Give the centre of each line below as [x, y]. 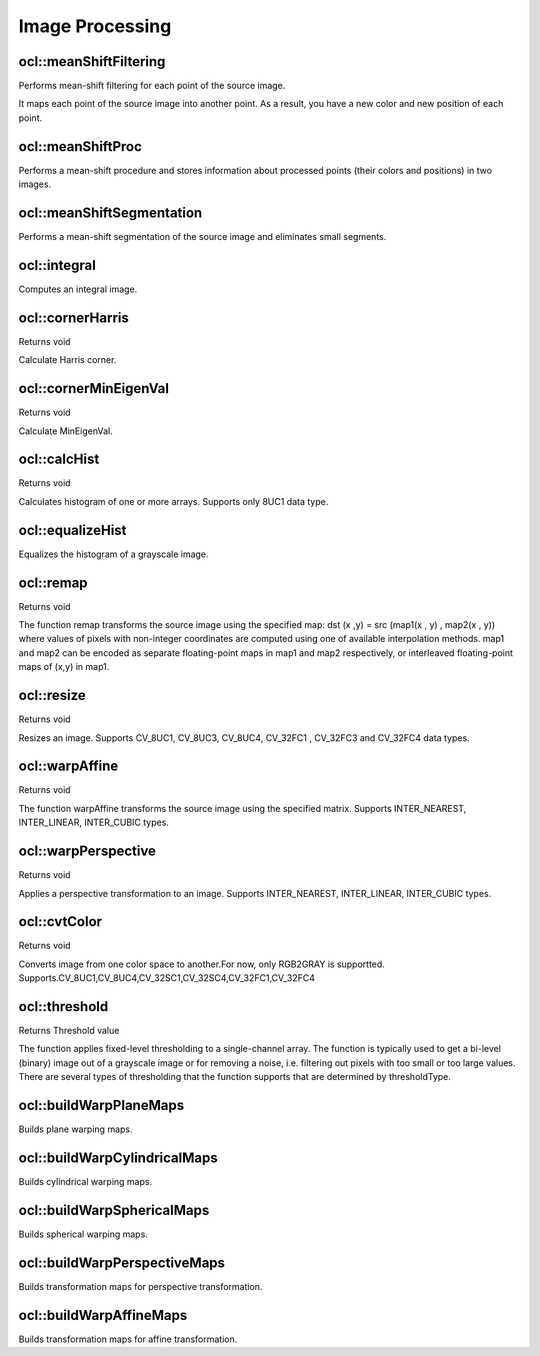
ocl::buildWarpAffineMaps [103, 1315]
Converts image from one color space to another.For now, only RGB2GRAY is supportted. [201, 964]
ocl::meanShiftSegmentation [110, 212]
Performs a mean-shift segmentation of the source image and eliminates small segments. [202, 237]
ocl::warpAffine [68, 766]
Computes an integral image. [78, 289]
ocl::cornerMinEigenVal [94, 388]
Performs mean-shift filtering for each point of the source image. [152, 86]
